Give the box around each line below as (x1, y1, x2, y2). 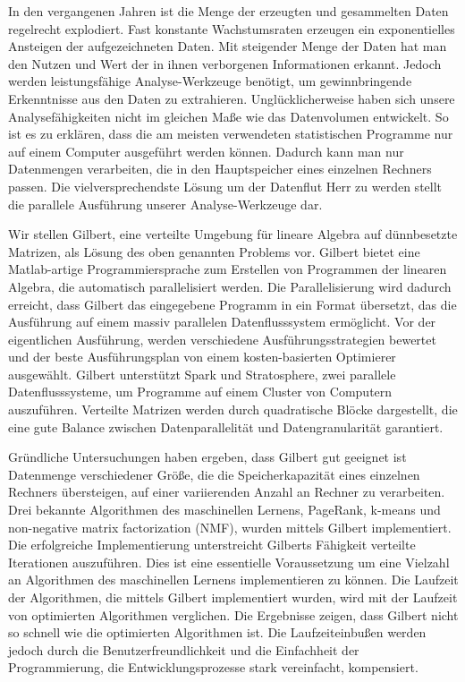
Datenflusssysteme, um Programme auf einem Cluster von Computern (8, 382, 393, 401)
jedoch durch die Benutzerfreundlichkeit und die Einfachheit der (8, 640, 359, 659)
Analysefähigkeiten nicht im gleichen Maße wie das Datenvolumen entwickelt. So (8, 107, 449, 125)
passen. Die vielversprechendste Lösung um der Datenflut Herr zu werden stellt (8, 176, 443, 195)
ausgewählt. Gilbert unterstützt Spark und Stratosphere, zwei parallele (8, 364, 396, 383)
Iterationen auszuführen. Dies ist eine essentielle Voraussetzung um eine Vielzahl (8, 552, 450, 571)
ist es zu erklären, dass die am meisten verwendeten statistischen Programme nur (8, 124, 453, 143)
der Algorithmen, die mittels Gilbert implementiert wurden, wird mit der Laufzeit (8, 588, 458, 606)
